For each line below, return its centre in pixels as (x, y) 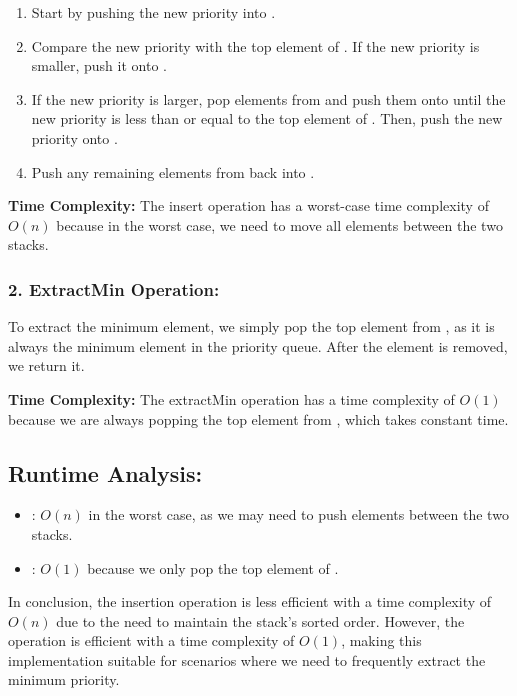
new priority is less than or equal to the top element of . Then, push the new (267, 118)
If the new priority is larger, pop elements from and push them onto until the (268, 98)
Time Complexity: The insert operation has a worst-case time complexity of (248, 205)
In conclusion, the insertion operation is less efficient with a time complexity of (250, 601)
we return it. (46, 365)
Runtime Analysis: (105, 472)
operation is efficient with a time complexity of (151, 640)
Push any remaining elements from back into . (173, 171)
